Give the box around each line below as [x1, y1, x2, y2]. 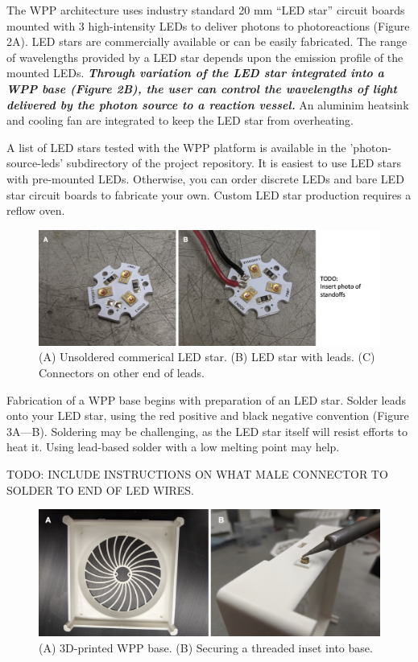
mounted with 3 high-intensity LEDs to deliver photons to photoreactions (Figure [6, 17, 410, 34]
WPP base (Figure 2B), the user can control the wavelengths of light [6, 80, 398, 97]
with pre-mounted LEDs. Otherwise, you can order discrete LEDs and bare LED [6, 170, 404, 187]
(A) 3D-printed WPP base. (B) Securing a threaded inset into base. [39, 639, 373, 656]
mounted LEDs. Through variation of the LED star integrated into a [6, 64, 384, 81]
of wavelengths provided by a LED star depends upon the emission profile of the [6, 48, 404, 65]
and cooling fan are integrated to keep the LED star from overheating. [6, 112, 354, 129]
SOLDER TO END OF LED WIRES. [6, 481, 194, 498]
